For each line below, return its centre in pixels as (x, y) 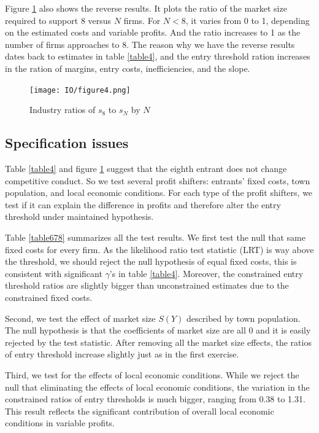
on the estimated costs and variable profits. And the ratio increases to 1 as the (153, 32)
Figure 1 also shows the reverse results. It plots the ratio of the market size (146, 8)
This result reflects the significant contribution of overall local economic (140, 411)
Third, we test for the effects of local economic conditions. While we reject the (152, 374)
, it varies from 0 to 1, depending (248, 20)
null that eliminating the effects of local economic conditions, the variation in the (157, 387)
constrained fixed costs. (49, 297)
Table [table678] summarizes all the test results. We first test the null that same (155, 237)
